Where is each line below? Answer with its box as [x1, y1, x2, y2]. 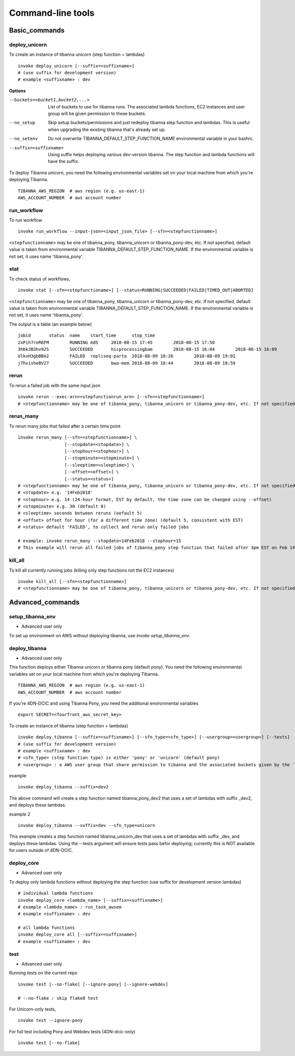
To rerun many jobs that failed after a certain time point [9, 423, 120, 429]
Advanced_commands [9, 598, 80, 607]
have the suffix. [48, 158, 80, 165]
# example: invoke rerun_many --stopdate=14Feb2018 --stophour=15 [18, 538, 181, 544]
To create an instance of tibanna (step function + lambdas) [9, 722, 128, 729]
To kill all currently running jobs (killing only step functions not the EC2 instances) [9, 567, 175, 573]
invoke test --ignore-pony [18, 1018, 83, 1023]
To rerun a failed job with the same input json [9, 382, 101, 388]
